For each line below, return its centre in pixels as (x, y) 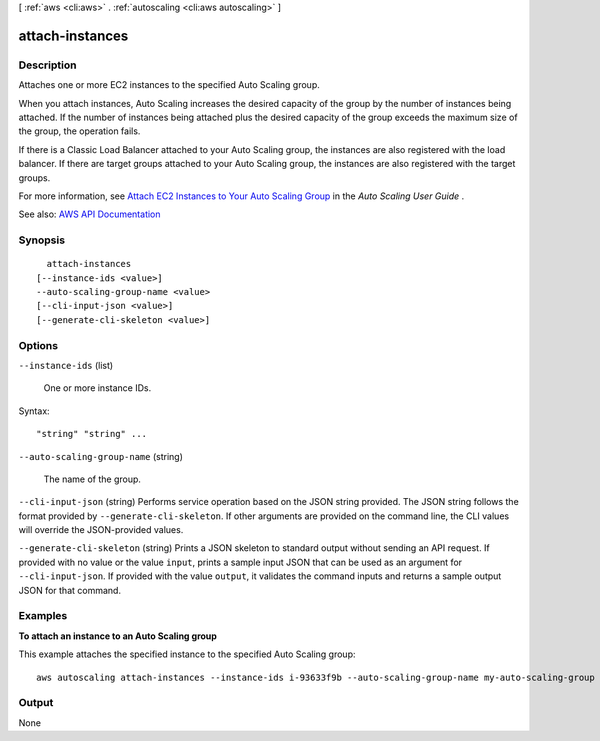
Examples (43, 616)
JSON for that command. (70, 590)
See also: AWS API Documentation (89, 214)
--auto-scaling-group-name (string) (101, 456)
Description (47, 65)
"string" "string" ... (92, 434)
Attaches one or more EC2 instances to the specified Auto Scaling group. (169, 85)
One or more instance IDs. (97, 388)
